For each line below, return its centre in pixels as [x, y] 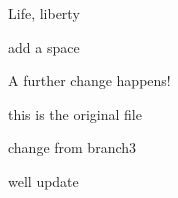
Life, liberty [44, 13]
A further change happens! [89, 80]
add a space [44, 46]
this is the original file [75, 113]
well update [43, 180]
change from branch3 [72, 147]
